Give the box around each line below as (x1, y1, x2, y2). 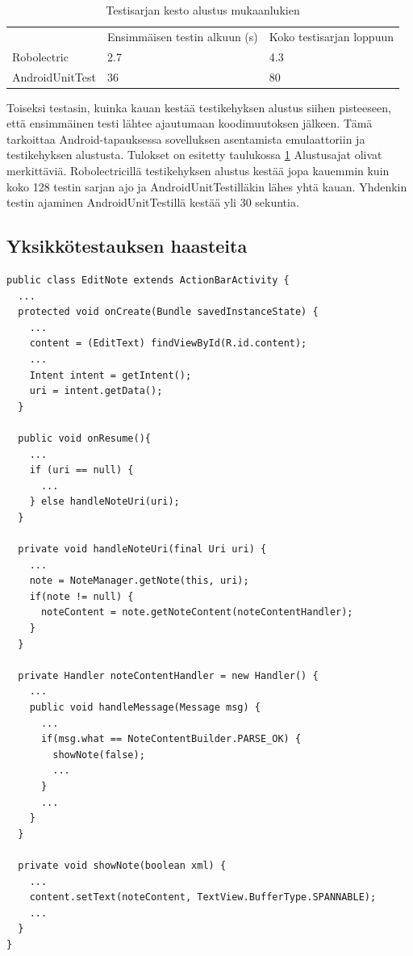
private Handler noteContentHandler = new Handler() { (18, 669, 319, 681)
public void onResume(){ (18, 432, 151, 444)
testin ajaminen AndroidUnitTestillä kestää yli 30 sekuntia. (6, 194, 299, 211)
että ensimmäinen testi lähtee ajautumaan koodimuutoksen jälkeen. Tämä (6, 115, 373, 132)
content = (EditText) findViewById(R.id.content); (29, 338, 307, 350)
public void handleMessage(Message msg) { (29, 702, 261, 714)
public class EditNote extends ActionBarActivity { (6, 274, 290, 286)
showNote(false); (52, 748, 145, 761)
